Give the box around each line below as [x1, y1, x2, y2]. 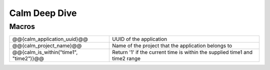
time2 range [112, 55, 141, 62]
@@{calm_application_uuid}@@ [12, 35, 88, 42]
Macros [9, 22, 35, 31]
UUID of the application [112, 35, 167, 42]
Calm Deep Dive [9, 7, 77, 18]
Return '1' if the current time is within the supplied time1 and [112, 49, 252, 56]
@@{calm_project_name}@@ [12, 42, 82, 49]
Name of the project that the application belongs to [112, 42, 232, 49]
